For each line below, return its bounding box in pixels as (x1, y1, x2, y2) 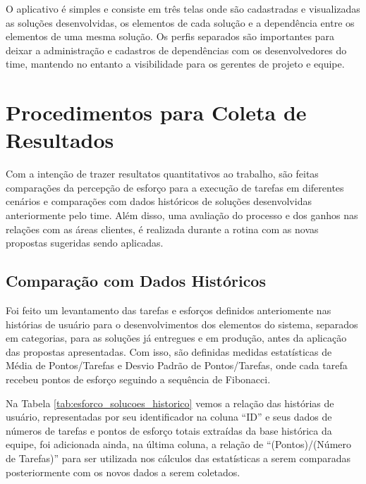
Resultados (6, 125, 114, 154)
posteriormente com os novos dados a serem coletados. (6, 464, 240, 479)
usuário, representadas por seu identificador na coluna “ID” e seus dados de (6, 409, 332, 424)
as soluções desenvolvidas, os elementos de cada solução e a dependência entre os (6, 15, 355, 30)
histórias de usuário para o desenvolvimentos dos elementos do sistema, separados (6, 316, 358, 331)
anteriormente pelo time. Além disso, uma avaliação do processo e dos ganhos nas (6, 208, 358, 223)
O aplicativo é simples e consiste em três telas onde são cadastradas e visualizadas (6, 1, 360, 15)
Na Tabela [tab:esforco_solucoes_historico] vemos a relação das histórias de (6, 395, 334, 410)
